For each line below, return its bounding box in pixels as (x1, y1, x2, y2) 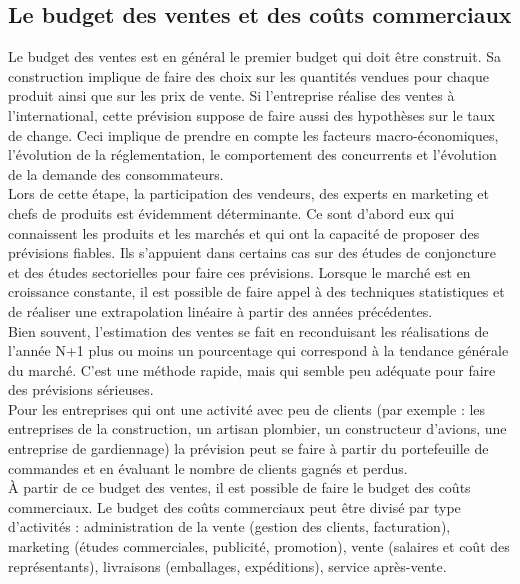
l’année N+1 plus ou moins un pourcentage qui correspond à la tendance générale (8, 340, 509, 361)
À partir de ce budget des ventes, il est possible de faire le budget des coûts (8, 477, 471, 498)
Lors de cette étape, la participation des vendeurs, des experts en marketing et (8, 183, 490, 204)
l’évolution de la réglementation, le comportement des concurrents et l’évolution (8, 144, 497, 165)
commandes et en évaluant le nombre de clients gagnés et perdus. (8, 457, 408, 478)
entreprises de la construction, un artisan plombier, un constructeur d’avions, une (8, 418, 507, 439)
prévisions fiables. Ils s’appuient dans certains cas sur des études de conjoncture (8, 242, 496, 263)
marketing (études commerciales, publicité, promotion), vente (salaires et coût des (8, 536, 510, 557)
